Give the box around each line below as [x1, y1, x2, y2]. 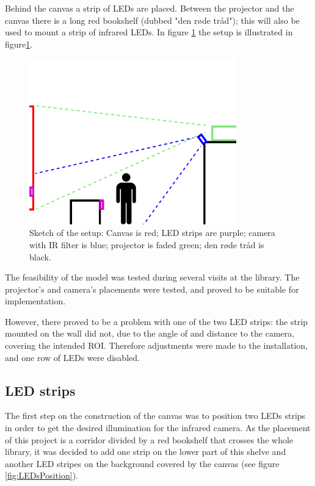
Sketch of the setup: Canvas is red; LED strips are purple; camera [29, 226, 275, 239]
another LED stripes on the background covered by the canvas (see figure [5, 457, 280, 470]
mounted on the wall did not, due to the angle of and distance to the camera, [5, 327, 295, 340]
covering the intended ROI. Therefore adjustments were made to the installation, [5, 339, 308, 352]
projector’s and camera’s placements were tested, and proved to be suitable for [5, 282, 299, 295]
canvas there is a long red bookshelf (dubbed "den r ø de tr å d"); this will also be [5, 13, 300, 26]
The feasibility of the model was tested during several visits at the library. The [5, 271, 300, 284]
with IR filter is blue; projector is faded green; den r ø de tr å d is [29, 238, 264, 251]
